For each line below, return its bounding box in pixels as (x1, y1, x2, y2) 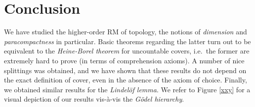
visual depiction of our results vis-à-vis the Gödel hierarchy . (4, 94, 184, 104)
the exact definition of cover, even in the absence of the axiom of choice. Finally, (4, 75, 247, 85)
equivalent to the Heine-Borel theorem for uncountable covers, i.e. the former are (4, 46, 250, 56)
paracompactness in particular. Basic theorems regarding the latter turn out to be (4, 36, 251, 46)
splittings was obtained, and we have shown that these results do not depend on (4, 65, 247, 75)
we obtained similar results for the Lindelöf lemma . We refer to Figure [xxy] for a (4, 84, 251, 94)
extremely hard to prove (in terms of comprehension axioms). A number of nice (4, 55, 245, 65)
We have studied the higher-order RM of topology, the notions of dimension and (4, 27, 247, 37)
